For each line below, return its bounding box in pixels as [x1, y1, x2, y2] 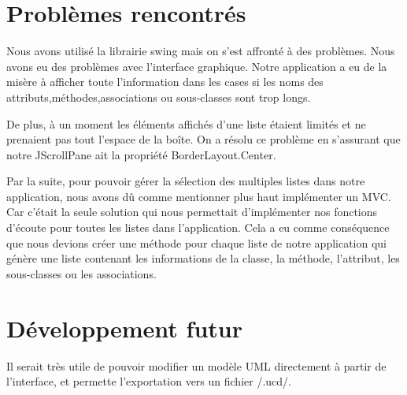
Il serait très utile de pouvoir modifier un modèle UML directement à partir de [6, 357, 387, 374]
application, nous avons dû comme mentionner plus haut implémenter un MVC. [6, 188, 391, 204]
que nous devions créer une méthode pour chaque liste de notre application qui [6, 234, 387, 251]
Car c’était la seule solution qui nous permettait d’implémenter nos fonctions [6, 203, 378, 220]
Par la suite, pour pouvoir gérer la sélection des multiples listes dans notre [6, 173, 365, 189]
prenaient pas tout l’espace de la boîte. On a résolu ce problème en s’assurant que [6, 131, 401, 147]
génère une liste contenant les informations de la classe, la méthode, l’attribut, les [6, 250, 400, 266]
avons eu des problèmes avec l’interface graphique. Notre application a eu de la [6, 58, 387, 74]
